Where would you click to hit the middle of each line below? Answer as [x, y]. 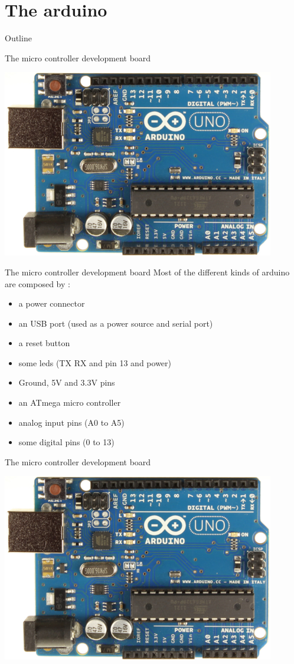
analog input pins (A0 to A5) [71, 422]
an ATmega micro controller [70, 402]
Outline [18, 38]
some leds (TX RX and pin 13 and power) [95, 362]
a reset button [44, 343]
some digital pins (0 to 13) [66, 442]
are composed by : [37, 283]
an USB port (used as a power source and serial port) [116, 323]
